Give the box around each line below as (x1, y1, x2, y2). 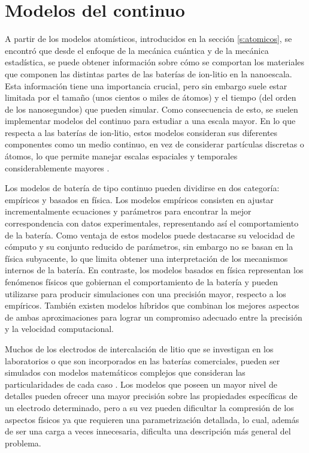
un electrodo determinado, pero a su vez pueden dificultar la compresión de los (5, 401, 294, 413)
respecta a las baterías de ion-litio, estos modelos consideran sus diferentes (5, 126, 278, 138)
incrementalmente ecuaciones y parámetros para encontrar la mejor (5, 205, 252, 218)
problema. (5, 436, 41, 449)
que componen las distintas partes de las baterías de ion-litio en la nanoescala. (5, 67, 292, 80)
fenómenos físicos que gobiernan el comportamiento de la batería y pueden (5, 276, 278, 288)
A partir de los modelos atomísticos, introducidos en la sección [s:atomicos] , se (5, 32, 292, 45)
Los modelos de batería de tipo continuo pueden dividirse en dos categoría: (5, 182, 280, 194)
